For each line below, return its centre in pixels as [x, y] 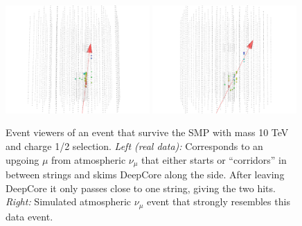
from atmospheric [89, 159]
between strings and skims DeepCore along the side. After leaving [145, 175]
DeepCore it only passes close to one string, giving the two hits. [141, 188]
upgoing [23, 159]
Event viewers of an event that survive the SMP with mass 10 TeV [147, 132]
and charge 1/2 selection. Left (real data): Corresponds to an [134, 146]
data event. [29, 216]
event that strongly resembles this [219, 201]
